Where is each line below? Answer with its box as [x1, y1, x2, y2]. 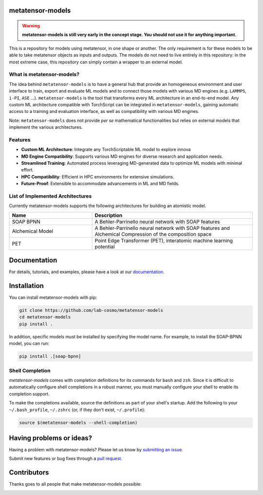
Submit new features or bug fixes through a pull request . [9, 456, 123, 461]
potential [94, 243, 115, 250]
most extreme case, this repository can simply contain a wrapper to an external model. [9, 59, 183, 65]
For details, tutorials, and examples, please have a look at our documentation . [9, 269, 165, 275]
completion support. [9, 391, 50, 397]
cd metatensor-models [19, 314, 71, 320]
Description [94, 212, 123, 219]
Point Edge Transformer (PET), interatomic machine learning [94, 237, 233, 244]
